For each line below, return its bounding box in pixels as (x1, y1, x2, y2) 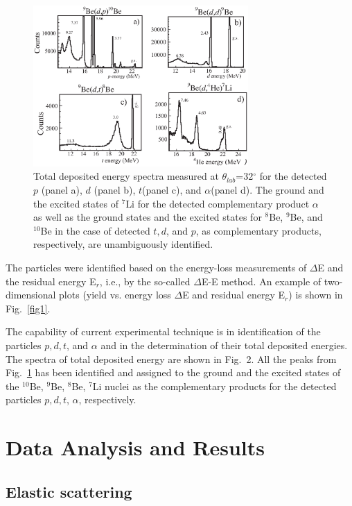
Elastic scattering (6, 480, 132, 502)
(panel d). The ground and (211, 183, 324, 196)
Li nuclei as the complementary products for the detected (92, 378, 337, 393)
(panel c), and (142, 183, 202, 196)
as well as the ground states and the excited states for (33, 210, 262, 224)
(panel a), (41, 183, 82, 196)
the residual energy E (6, 273, 96, 288)
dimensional (6, 287, 56, 302)
